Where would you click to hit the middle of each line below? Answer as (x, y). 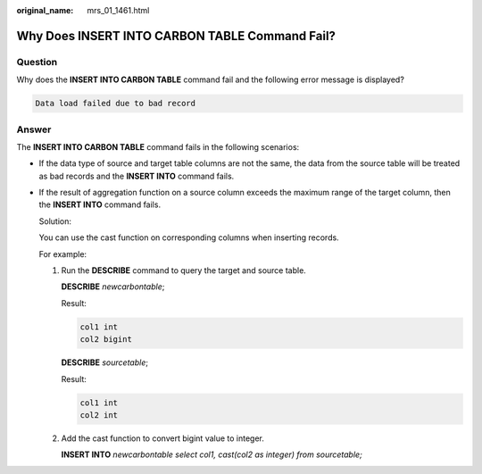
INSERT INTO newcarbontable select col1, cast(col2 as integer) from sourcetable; (212, 454)
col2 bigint (106, 340)
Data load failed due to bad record (116, 104)
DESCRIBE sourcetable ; (105, 362)
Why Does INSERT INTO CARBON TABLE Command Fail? (176, 36)
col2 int (99, 415)
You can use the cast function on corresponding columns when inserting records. (189, 237)
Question (37, 62)
